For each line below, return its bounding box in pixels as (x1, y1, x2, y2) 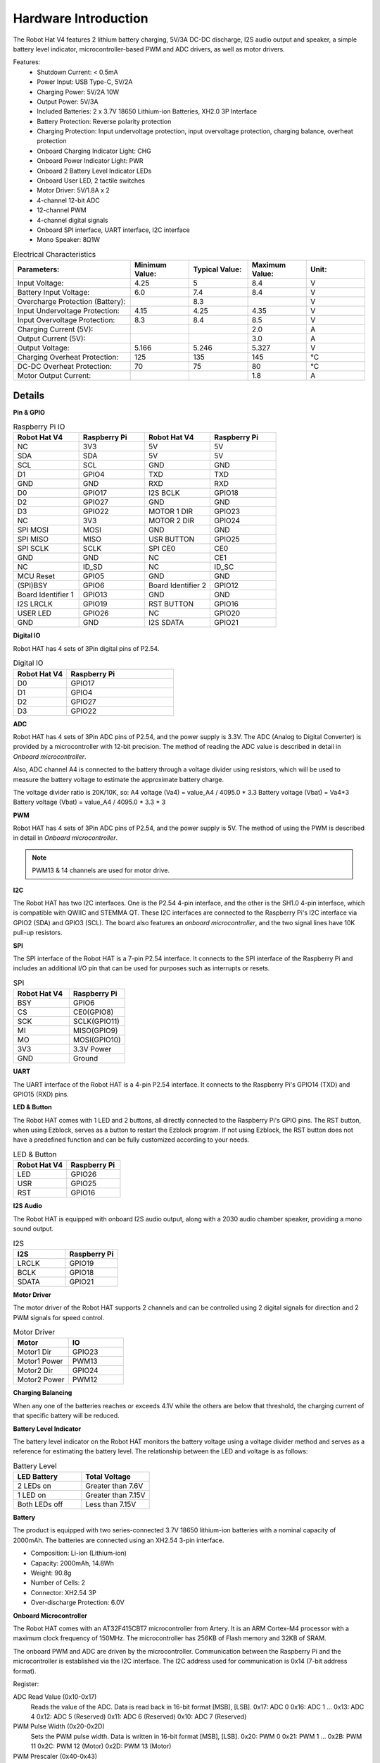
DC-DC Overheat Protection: (17, 362, 113, 372)
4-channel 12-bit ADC (37, 196, 100, 205)
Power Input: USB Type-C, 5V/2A (37, 78, 133, 86)
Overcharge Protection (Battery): (17, 297, 126, 307)
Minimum (134, 260, 167, 270)
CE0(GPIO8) (72, 1007, 114, 1017)
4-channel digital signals (37, 216, 108, 224)
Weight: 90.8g (30, 1569, 72, 1578)
